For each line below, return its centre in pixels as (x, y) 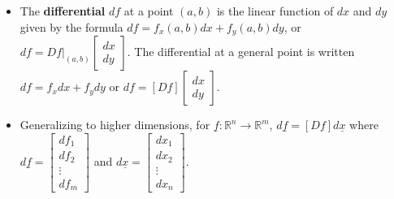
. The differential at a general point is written (241, 52)
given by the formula (71, 26)
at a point (149, 11)
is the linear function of (275, 11)
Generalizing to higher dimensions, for (115, 125)
